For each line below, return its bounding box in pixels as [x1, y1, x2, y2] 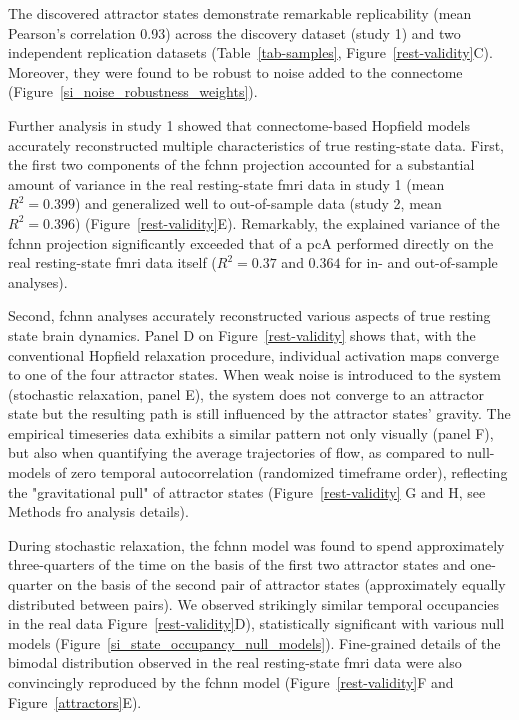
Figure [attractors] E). [8, 691, 142, 712]
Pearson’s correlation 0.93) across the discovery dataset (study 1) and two [8, 22, 461, 43]
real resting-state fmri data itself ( [8, 252, 217, 273]
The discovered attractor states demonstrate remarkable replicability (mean [8, 3, 472, 23]
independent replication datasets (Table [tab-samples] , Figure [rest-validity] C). [8, 42, 493, 63]
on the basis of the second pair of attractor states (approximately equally [57, 574, 506, 595]
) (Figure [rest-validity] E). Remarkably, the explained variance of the [74, 212, 500, 233]
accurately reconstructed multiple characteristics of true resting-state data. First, [8, 134, 505, 155]
